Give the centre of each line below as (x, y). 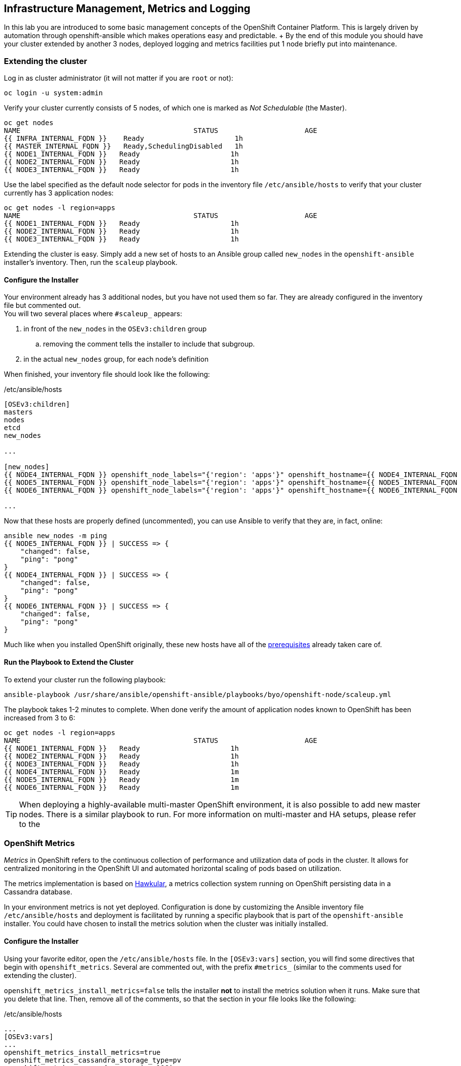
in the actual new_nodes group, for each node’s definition (116, 359)
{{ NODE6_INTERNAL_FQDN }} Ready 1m (121, 787)
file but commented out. (43, 305)
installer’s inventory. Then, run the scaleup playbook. (91, 262)
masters (19, 412)
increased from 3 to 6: (40, 718)
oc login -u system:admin (54, 93)
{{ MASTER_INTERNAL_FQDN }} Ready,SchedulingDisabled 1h (123, 146)
